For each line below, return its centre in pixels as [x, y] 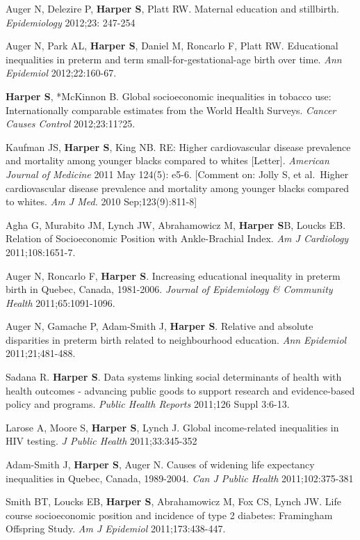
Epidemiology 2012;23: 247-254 [71, 22]
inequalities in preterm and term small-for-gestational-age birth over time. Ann [174, 59]
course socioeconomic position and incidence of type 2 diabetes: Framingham [169, 515]
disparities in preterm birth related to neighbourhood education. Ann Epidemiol [176, 339]
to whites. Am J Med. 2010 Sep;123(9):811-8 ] [101, 201]
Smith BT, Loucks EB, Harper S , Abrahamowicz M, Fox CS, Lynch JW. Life [173, 501]
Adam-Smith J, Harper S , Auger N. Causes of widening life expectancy [160, 464]
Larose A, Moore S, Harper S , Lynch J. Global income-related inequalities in [172, 427]
